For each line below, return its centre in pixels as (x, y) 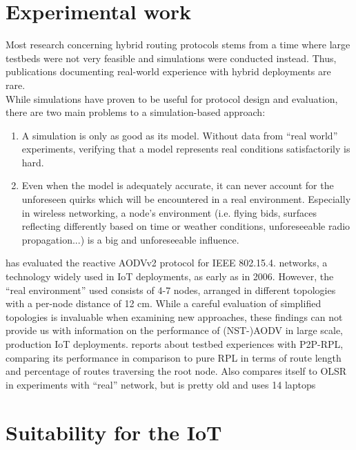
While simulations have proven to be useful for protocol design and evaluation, (172, 98)
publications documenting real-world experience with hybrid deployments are (168, 71)
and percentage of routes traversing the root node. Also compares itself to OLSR (176, 371)
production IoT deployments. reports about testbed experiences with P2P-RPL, (175, 344)
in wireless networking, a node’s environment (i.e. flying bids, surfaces (169, 212)
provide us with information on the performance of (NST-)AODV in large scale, (175, 330)
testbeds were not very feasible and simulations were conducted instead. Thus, (171, 58)
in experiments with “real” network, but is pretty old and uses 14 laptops (161, 384)
